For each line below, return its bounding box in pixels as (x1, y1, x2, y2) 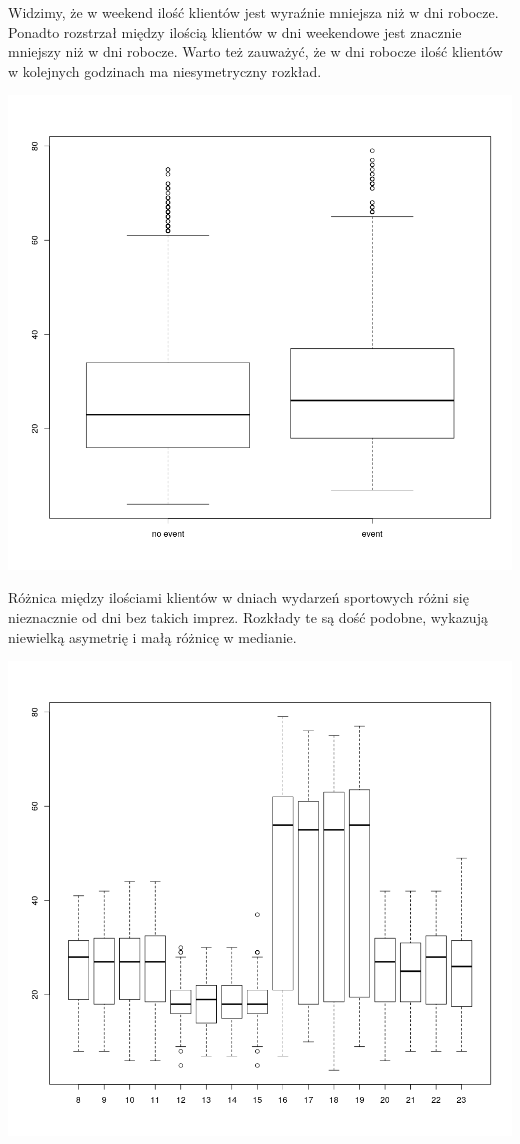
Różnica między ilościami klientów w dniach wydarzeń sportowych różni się (8, 587, 469, 608)
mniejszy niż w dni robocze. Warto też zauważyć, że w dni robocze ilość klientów (8, 41, 503, 62)
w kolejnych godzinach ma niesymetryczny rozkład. (8, 60, 322, 81)
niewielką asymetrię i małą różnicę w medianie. (8, 626, 297, 647)
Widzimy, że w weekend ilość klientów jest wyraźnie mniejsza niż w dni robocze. (8, 2, 499, 22)
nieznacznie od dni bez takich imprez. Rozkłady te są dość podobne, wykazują (8, 607, 488, 628)
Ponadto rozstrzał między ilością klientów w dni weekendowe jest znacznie (8, 21, 462, 42)
